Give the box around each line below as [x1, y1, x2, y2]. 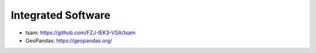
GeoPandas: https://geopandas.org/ [25, 37, 112, 44]
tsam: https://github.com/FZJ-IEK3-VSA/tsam [25, 29, 136, 36]
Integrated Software [11, 9, 111, 22]
